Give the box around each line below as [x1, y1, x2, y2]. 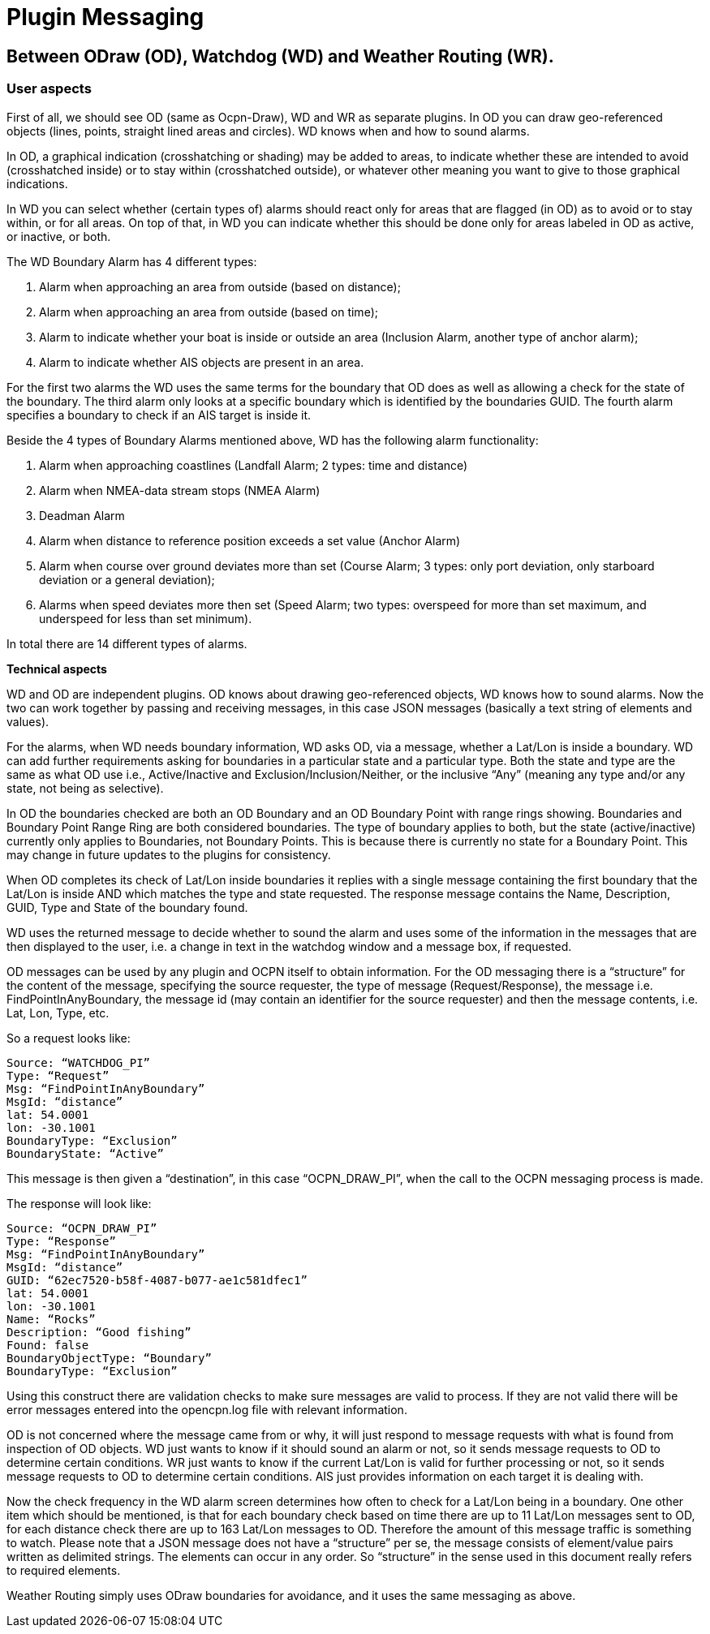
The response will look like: [6, 1196, 152, 1210]
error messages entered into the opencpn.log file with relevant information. [6, 1402, 407, 1417]
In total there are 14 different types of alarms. [6, 636, 247, 651]
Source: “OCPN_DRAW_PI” [6, 1221, 157, 1235]
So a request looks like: [6, 1030, 131, 1045]
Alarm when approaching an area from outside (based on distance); [39, 279, 401, 294]
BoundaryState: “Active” [6, 1146, 164, 1160]
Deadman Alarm [39, 508, 125, 522]
